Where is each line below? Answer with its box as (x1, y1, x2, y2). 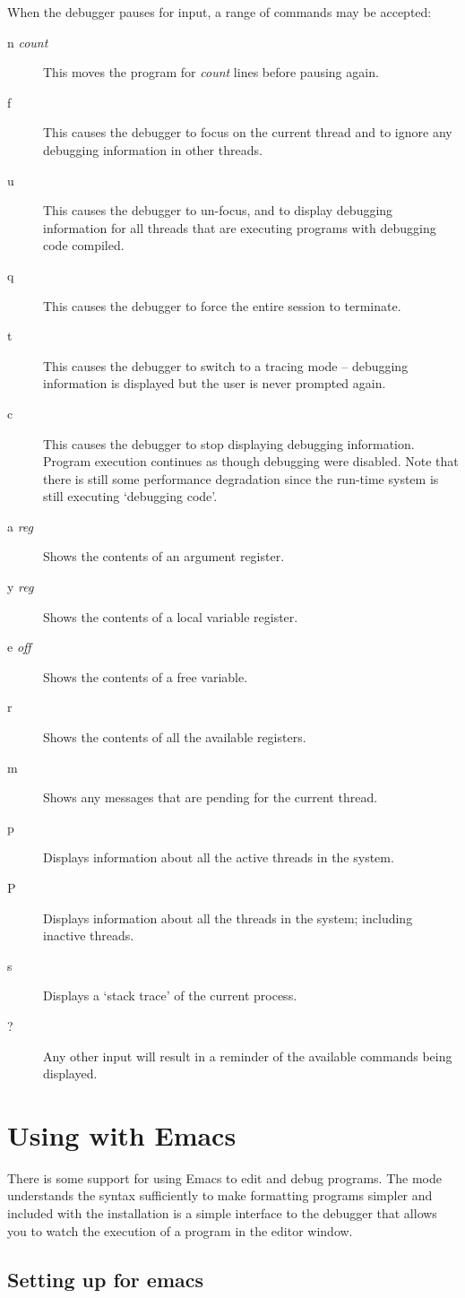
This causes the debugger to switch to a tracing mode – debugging (43, 356, 409, 375)
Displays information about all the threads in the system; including (43, 908, 413, 927)
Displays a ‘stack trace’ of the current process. (43, 986, 297, 1005)
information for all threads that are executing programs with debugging (43, 218, 436, 237)
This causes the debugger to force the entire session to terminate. (43, 296, 401, 315)
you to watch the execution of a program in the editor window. (7, 1221, 353, 1240)
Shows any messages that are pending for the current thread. (43, 788, 378, 807)
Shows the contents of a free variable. (43, 667, 248, 686)
